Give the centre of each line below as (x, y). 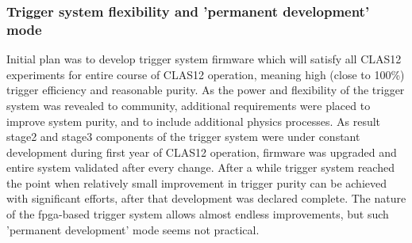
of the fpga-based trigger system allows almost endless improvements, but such (198, 214)
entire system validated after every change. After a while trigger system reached (200, 167)
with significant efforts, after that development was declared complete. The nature (206, 198)
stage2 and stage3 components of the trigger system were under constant (183, 137)
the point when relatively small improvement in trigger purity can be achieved (196, 182)
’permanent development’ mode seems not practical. (133, 229)
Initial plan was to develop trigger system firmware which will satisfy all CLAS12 (204, 59)
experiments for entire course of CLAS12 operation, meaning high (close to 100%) (206, 74)
